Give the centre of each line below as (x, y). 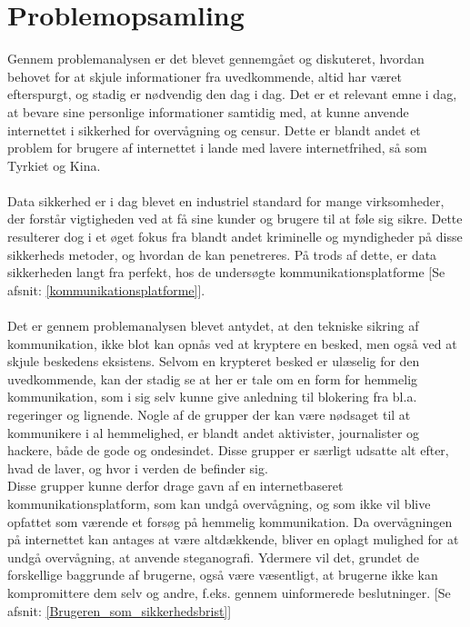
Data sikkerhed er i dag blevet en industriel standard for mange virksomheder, (226, 200)
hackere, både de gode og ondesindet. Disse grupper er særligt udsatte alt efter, (228, 450)
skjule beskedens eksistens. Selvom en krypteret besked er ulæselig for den (214, 361)
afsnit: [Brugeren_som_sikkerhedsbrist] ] (120, 610)
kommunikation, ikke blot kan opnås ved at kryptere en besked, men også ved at (232, 343)
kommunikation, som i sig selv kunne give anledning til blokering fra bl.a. (212, 397)
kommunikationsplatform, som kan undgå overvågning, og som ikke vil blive (219, 503)
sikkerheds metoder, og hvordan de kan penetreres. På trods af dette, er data (222, 254)
